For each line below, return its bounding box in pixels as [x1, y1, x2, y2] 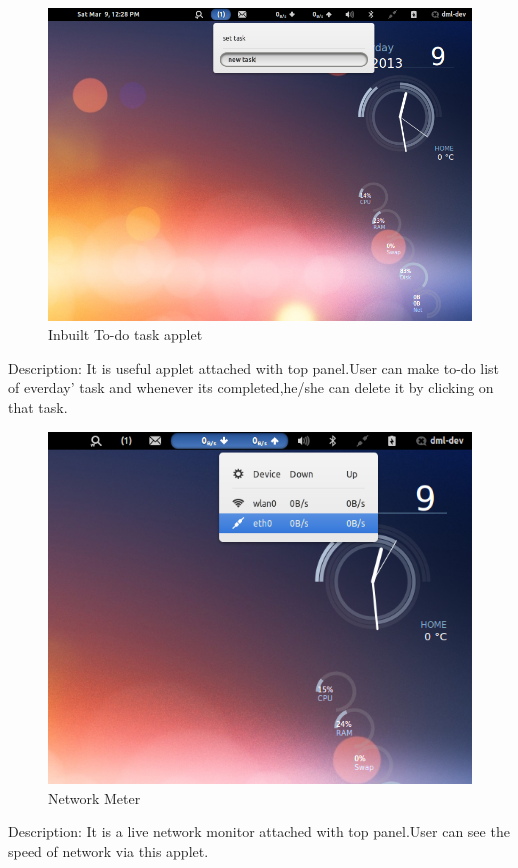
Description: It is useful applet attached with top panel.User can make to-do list [8, 357, 500, 378]
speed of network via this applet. [8, 841, 209, 861]
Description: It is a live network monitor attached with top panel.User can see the [8, 821, 510, 842]
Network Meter [48, 787, 141, 808]
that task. [8, 396, 68, 417]
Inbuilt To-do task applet [48, 324, 203, 345]
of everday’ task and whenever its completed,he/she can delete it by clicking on [8, 377, 494, 398]
